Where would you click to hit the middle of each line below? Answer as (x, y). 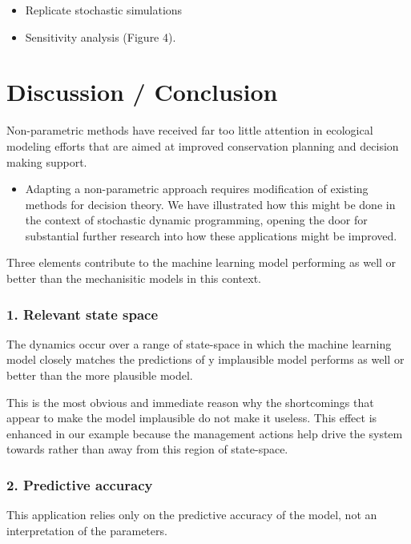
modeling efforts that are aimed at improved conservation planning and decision (203, 145)
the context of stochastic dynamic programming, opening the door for (196, 220)
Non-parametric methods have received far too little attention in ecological (190, 130)
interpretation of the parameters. (87, 530)
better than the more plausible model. (100, 375)
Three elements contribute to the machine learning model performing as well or (201, 262)
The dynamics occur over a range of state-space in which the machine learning (199, 343)
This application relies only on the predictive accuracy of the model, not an (192, 515)
